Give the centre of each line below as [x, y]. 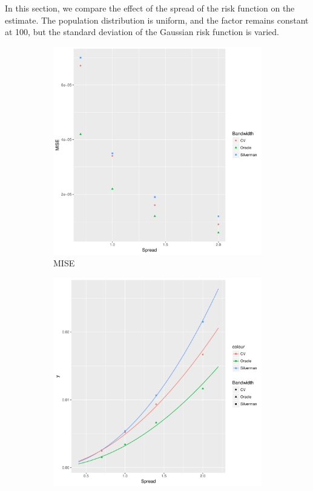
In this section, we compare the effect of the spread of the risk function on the [150, 8]
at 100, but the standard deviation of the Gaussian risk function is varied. [142, 32]
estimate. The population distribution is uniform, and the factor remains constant [157, 20]
